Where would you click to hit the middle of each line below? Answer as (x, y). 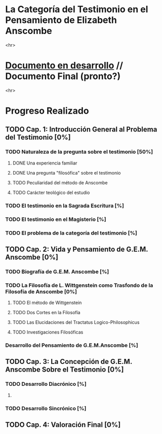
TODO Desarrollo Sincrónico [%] (46, 408)
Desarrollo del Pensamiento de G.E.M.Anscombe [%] (72, 345)
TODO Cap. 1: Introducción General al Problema (81, 130)
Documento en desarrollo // (64, 66)
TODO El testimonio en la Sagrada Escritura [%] (65, 206)
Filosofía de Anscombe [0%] (41, 291)
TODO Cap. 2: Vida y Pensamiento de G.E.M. (77, 249)
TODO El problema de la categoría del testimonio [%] (71, 233)
